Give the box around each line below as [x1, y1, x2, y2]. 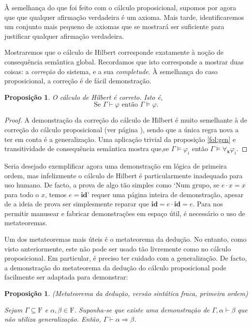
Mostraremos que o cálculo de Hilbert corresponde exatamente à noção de [4, 47, 224, 57]
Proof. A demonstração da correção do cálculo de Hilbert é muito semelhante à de [4, 115, 247, 125]
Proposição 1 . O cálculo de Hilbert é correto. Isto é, [4, 92, 163, 102]
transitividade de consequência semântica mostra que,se [4, 143, 169, 154]
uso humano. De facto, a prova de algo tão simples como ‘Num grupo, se [4, 180, 220, 190]
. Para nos [193, 199, 223, 209]
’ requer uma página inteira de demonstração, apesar [87, 189, 244, 199]
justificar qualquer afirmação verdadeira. [4, 31, 124, 41]
